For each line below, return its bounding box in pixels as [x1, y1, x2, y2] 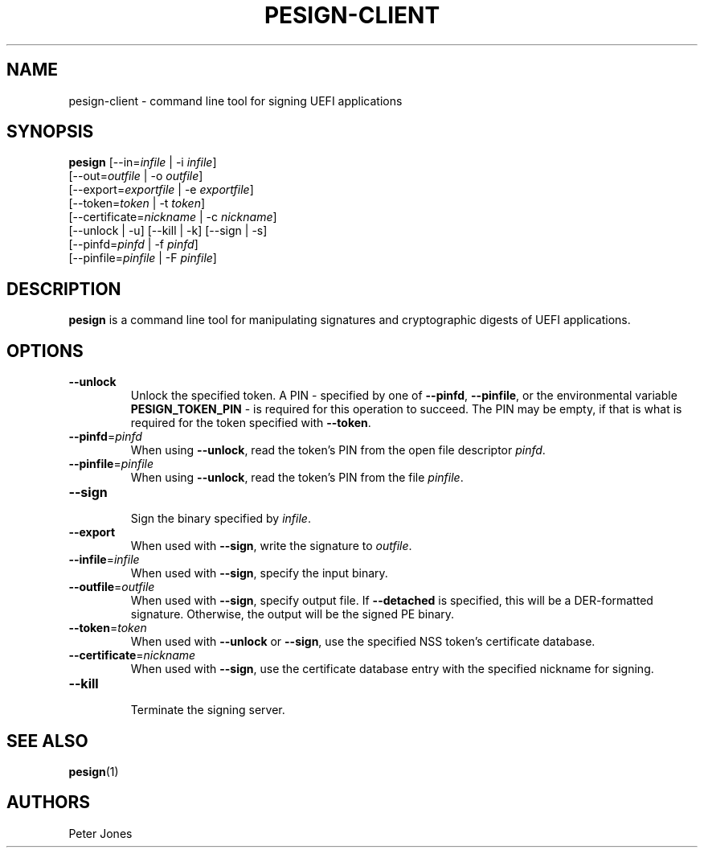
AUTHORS [6, 792, 91, 813]
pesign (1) [68, 764, 119, 778]
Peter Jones [68, 826, 133, 840]
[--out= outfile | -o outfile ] [68, 169, 203, 183]
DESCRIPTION [6, 278, 121, 299]
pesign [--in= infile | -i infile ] [68, 155, 217, 170]
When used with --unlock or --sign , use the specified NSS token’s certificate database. [130, 634, 596, 649]
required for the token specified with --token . [130, 416, 371, 430]
